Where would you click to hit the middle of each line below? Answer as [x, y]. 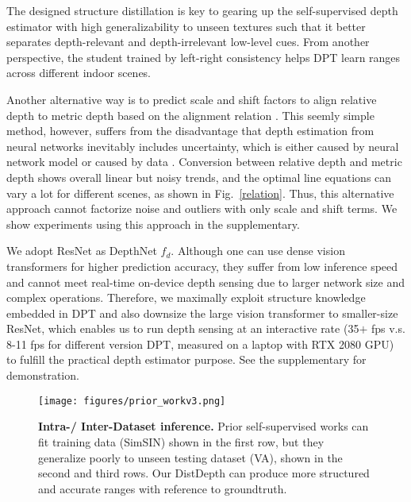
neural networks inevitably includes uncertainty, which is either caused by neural [203, 146]
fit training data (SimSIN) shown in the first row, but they [181, 441]
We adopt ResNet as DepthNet [82, 251]
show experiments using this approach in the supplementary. [153, 224]
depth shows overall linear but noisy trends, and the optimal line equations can [199, 177]
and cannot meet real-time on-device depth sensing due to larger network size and [206, 282]
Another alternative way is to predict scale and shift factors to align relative [192, 99]
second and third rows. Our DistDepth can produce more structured [204, 473]
